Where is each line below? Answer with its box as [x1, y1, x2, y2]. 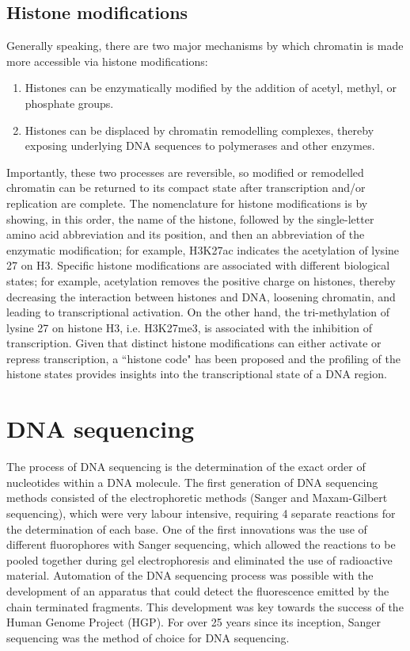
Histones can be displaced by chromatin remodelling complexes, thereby [25, 121, 374, 138]
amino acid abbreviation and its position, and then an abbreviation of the [6, 226, 365, 243]
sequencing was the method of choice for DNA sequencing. [6, 629, 290, 645]
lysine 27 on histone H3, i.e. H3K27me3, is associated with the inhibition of [6, 319, 372, 335]
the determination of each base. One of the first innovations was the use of [6, 520, 367, 537]
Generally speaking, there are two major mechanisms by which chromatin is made [6, 37, 404, 54]
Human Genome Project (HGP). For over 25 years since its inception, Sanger [6, 614, 381, 630]
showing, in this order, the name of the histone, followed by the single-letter [6, 210, 374, 227]
